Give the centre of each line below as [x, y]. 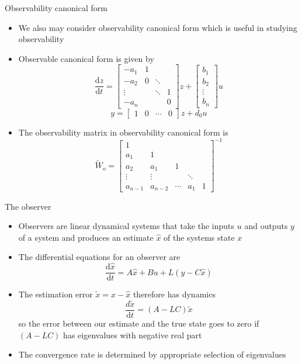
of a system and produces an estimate [86, 237]
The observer [28, 206]
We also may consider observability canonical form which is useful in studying [158, 27]
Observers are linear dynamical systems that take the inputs [126, 226]
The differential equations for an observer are [99, 257]
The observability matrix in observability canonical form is [123, 132]
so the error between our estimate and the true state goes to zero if [139, 323]
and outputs [266, 226]
